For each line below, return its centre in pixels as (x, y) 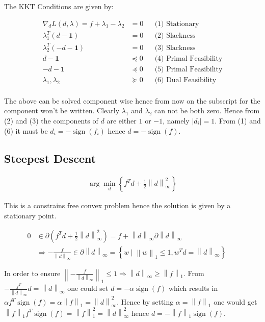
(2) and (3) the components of (51, 120)
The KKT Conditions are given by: (59, 6)
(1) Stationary (177, 24)
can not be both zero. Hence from (207, 110)
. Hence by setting (145, 302)
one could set (88, 288)
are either (122, 120)
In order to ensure (32, 273)
